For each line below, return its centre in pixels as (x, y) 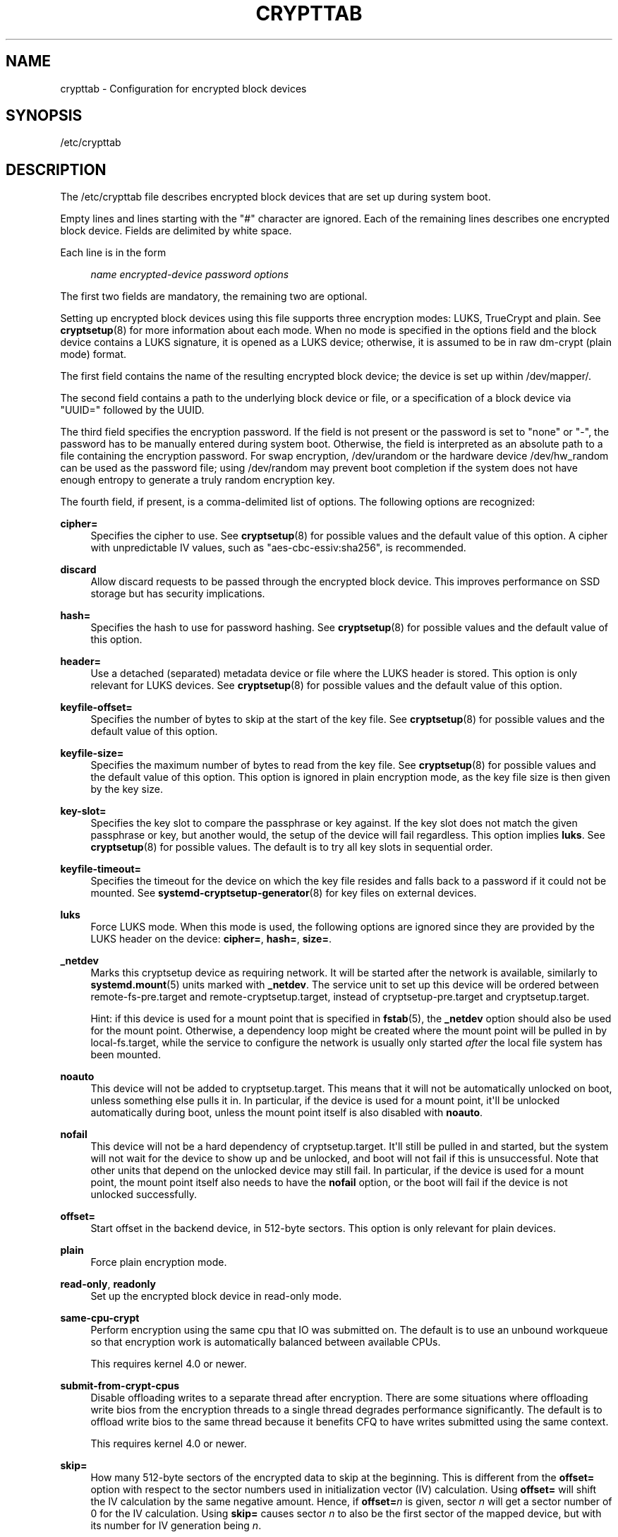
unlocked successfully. (144, 1195)
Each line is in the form (113, 253)
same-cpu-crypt (100, 1318)
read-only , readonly (108, 1284)
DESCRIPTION (56, 169)
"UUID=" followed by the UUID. (132, 410)
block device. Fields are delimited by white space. (176, 231)
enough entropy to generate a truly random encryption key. (198, 480)
